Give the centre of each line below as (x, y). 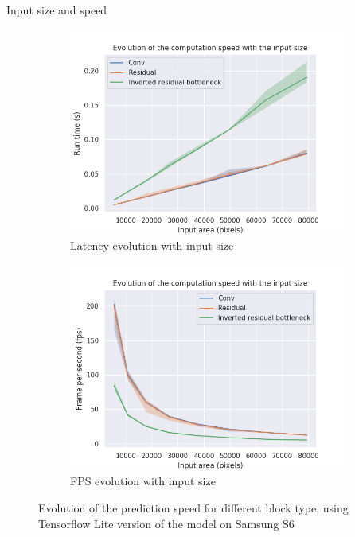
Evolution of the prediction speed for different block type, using (193, 507)
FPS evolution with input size (143, 481)
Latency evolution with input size (152, 245)
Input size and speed (57, 10)
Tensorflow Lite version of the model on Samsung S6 (166, 523)
